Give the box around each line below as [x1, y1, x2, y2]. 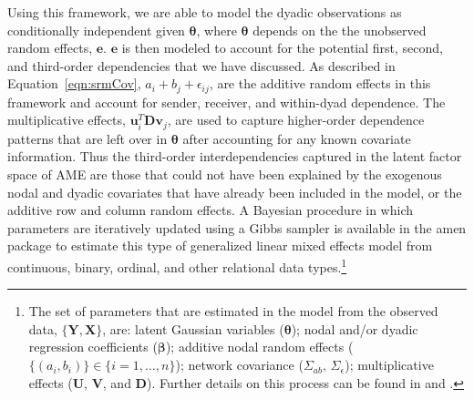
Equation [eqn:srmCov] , [7, 74, 141, 93]
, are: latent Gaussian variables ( [102, 319, 284, 338]
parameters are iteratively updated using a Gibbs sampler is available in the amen [7, 218, 467, 237]
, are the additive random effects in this [209, 74, 431, 93]
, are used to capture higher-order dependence [167, 110, 425, 129]
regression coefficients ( [28, 337, 158, 356]
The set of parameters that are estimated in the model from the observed [28, 302, 438, 321]
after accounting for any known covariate [182, 128, 411, 148]
